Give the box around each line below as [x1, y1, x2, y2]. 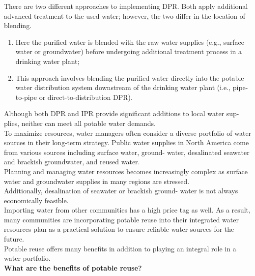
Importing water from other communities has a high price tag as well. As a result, [4, 205, 251, 215]
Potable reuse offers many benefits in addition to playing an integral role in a [4, 243, 236, 253]
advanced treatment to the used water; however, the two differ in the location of [4, 10, 245, 21]
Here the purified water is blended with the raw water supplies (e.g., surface [15, 36, 245, 47]
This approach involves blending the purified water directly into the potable [15, 72, 244, 83]
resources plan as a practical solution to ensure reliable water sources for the [4, 224, 234, 234]
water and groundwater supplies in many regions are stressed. [4, 176, 190, 186]
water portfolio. [4, 253, 51, 263]
